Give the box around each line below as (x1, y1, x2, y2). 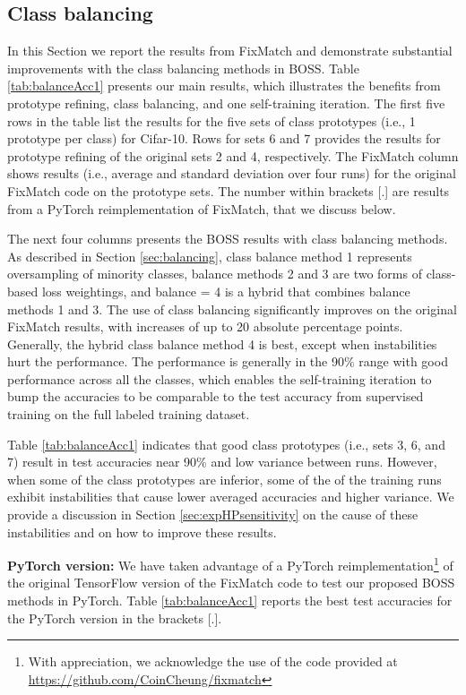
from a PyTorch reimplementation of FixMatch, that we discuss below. (7, 199, 396, 218)
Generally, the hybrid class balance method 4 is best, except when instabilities (7, 334, 437, 353)
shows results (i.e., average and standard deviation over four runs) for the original (7, 164, 456, 183)
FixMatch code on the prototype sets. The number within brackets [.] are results (7, 181, 450, 200)
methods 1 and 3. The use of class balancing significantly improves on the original (7, 299, 457, 318)
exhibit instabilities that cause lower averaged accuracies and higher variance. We (7, 487, 454, 506)
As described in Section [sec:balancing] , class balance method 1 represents (7, 246, 412, 265)
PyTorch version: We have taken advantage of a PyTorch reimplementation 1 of (7, 553, 453, 574)
